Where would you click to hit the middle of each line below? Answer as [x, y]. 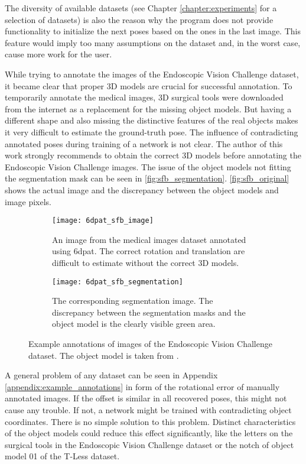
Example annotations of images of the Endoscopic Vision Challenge [150, 343]
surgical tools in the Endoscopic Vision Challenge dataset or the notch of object [149, 444]
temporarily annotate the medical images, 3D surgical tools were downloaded [144, 97]
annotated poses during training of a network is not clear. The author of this [144, 143]
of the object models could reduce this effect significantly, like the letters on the [149, 433]
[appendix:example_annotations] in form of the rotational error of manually [142, 386]
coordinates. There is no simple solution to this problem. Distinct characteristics [150, 421]
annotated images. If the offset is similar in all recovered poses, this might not [146, 398]
